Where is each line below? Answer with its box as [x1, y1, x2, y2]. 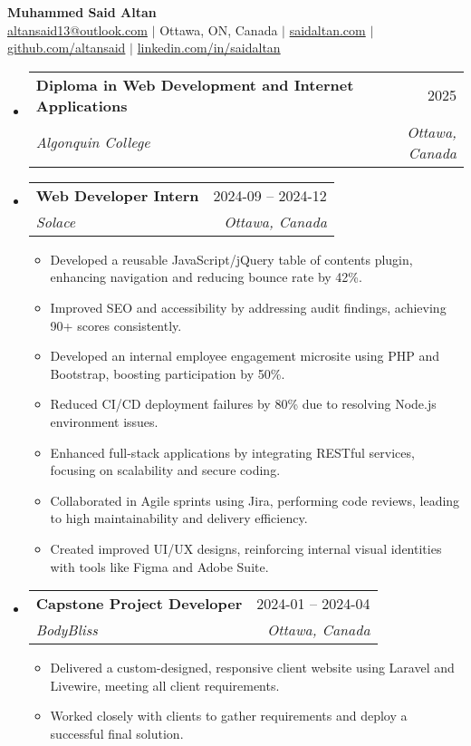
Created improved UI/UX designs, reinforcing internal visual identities [50, 538, 442, 557]
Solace [35, 210, 76, 232]
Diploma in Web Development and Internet [35, 73, 354, 95]
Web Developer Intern [35, 184, 199, 206]
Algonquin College [35, 131, 150, 153]
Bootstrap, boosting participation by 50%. [50, 363, 285, 383]
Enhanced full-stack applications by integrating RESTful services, [50, 442, 415, 461]
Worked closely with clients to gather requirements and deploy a [50, 706, 408, 725]
